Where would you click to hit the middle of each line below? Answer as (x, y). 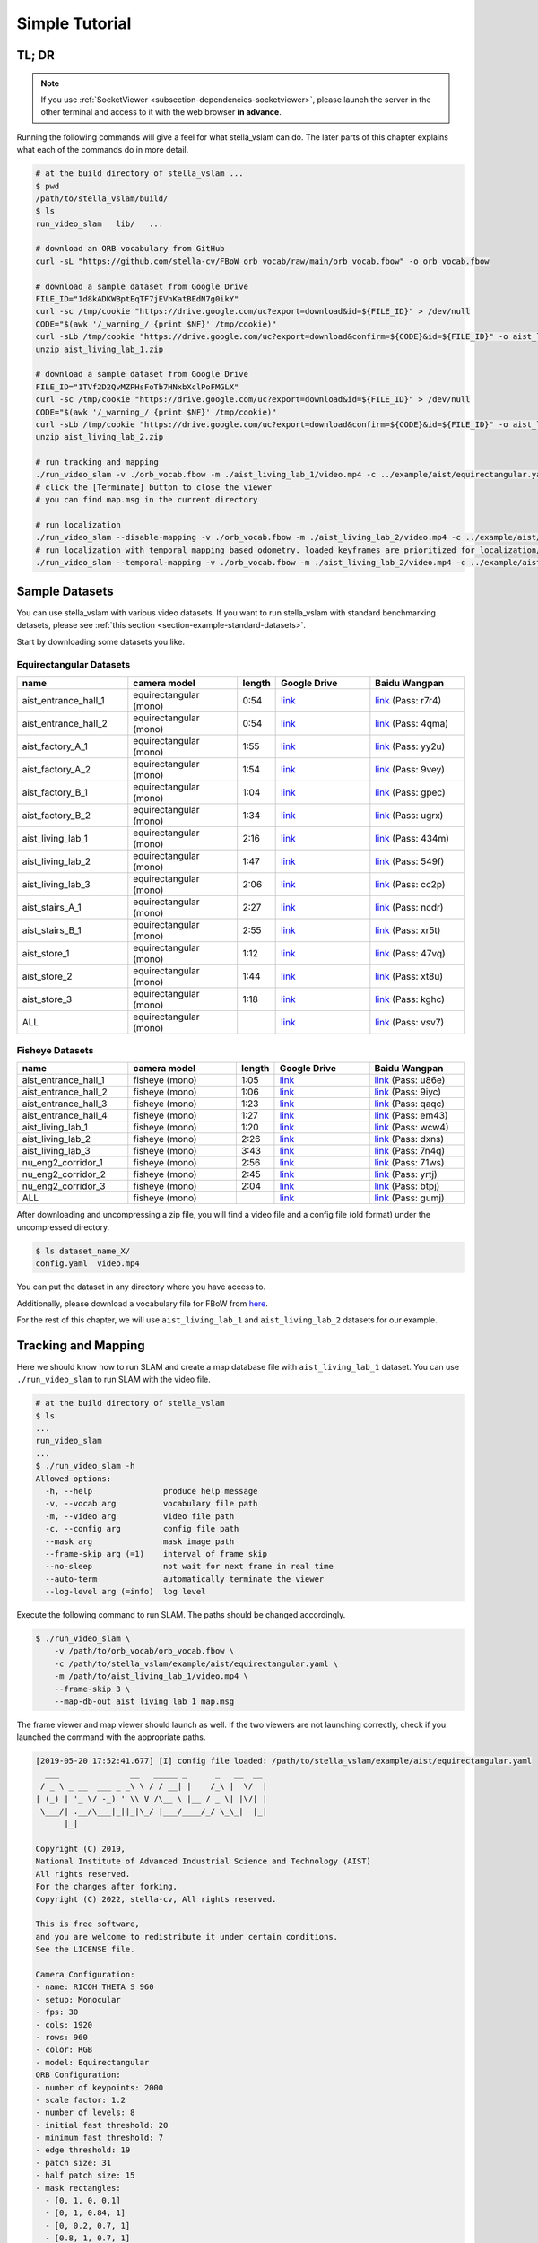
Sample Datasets (65, 591)
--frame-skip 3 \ (92, 1689)
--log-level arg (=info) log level (126, 1592)
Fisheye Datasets (55, 1051)
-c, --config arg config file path (142, 1529)
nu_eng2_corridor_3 (64, 1186)
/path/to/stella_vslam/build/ (102, 198)
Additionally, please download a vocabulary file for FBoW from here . (143, 1303)
